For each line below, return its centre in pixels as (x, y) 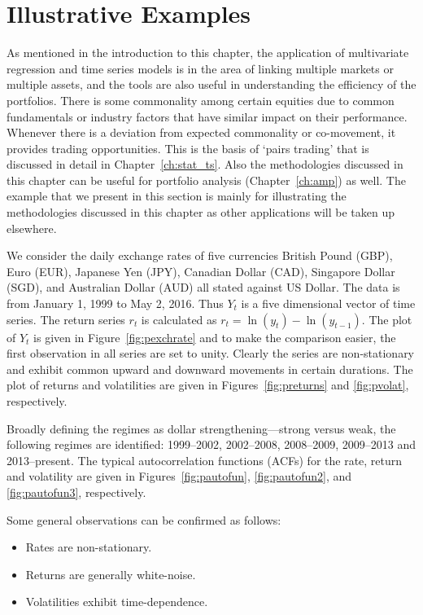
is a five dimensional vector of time (328, 303)
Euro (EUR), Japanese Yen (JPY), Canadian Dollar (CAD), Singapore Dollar (201, 271)
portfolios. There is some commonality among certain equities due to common (201, 100)
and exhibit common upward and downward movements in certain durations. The (210, 369)
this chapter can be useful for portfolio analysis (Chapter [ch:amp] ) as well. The (206, 180)
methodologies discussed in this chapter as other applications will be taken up (201, 212)
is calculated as (179, 319)
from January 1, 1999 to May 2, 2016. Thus (115, 303)
